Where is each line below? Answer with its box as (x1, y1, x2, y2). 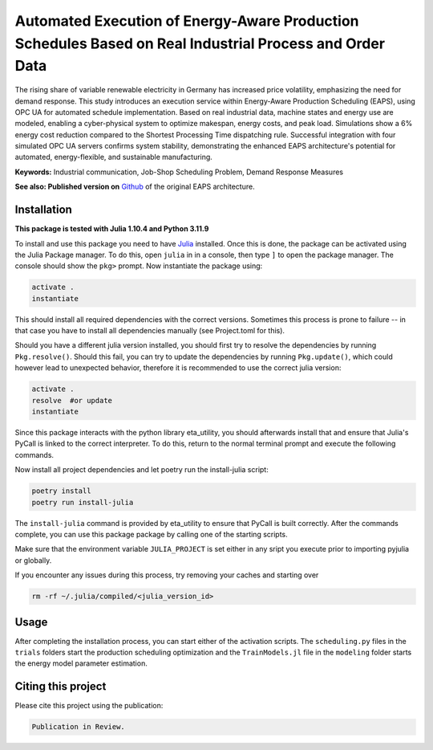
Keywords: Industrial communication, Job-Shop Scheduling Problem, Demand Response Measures (14, 167, 344, 177)
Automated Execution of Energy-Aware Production (14, 12, 360, 30)
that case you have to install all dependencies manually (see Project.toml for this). (14, 326, 285, 336)
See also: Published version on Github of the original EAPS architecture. (14, 181, 256, 192)
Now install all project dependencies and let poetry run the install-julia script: (14, 465, 269, 475)
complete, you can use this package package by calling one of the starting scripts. (14, 529, 288, 539)
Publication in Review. (31, 723, 126, 732)
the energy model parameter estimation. (14, 658, 148, 668)
